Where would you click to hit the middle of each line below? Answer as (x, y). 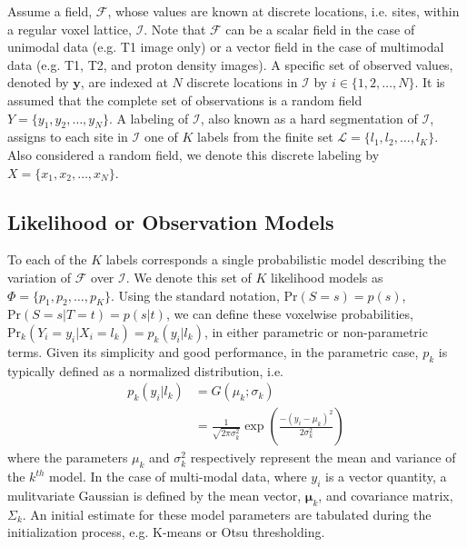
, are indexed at (124, 82)
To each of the (47, 259)
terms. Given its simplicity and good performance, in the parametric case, (213, 351)
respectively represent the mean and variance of (323, 457)
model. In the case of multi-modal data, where (178, 477)
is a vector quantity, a (386, 477)
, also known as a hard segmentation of (309, 118)
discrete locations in (242, 82)
